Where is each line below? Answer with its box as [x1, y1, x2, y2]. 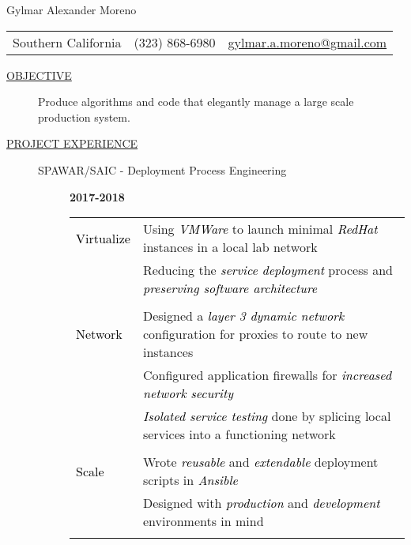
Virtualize [76, 228, 130, 247]
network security [142, 384, 234, 403]
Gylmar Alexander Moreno [6, 2, 137, 17]
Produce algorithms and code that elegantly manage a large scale [38, 93, 354, 110]
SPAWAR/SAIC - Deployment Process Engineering [38, 161, 287, 178]
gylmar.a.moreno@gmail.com [228, 32, 387, 51]
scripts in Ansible [142, 471, 238, 490]
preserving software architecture [142, 279, 318, 298]
